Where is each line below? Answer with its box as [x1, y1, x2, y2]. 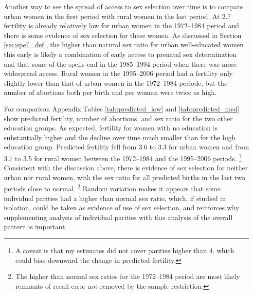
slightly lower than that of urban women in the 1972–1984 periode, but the [4, 77, 228, 88]
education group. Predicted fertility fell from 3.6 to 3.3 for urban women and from [4, 142, 249, 152]
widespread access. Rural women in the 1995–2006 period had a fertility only [4, 68, 233, 78]
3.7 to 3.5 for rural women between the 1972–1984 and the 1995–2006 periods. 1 [4, 151, 242, 163]
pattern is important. [4, 221, 67, 232]
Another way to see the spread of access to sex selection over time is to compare [4, 1, 243, 11]
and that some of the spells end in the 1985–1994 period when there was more [4, 58, 237, 69]
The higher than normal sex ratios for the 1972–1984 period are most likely [15, 271, 240, 281]
